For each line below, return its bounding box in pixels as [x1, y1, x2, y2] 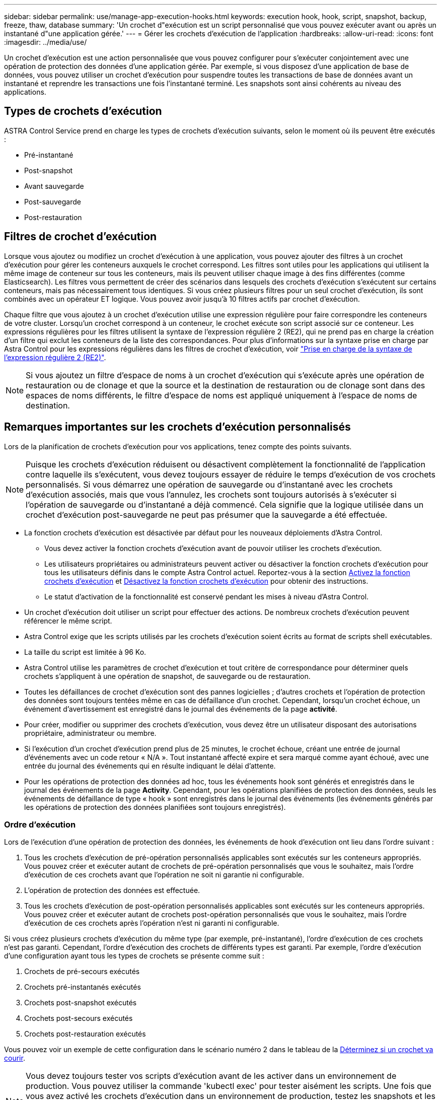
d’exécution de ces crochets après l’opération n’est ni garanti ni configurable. [24, 919, 279, 928]
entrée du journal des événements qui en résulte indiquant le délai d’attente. [24, 761, 276, 770]
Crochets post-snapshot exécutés [24, 998, 137, 1007]
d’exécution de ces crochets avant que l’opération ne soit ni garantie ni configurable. [24, 870, 304, 879]
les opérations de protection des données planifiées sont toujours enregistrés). [24, 802, 286, 811]
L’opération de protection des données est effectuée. [24, 886, 200, 895]
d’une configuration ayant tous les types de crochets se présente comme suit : [4, 951, 264, 960]
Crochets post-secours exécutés [24, 1014, 133, 1023]
